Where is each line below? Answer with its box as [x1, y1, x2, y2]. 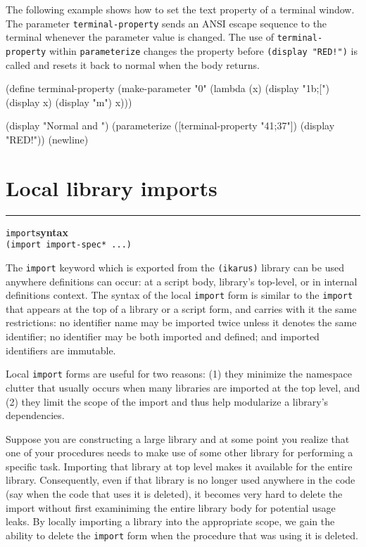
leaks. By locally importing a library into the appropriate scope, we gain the [6, 514, 335, 529]
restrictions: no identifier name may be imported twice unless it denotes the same [6, 315, 357, 330]
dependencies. [6, 408, 65, 423]
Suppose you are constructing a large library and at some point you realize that [6, 431, 350, 446]
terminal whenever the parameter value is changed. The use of [6, 30, 274, 44]
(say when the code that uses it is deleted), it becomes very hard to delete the [6, 487, 343, 501]
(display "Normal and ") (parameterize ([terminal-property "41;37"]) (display [6, 118, 335, 133]
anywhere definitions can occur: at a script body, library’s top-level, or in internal [6, 273, 358, 288]
